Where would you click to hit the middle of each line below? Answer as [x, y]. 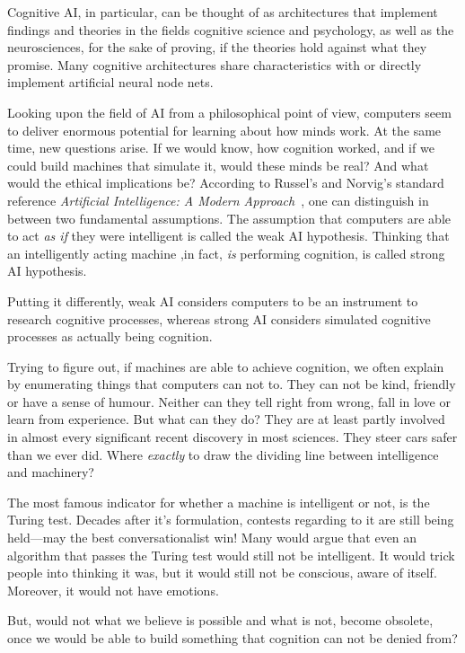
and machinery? [51, 472]
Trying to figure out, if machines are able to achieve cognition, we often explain [226, 366]
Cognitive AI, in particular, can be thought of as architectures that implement [223, 12]
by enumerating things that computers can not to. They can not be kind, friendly [232, 384]
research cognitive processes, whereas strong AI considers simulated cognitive [219, 318]
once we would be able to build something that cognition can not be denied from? [232, 638]
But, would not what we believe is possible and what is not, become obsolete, [220, 620]
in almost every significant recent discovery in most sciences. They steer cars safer [232, 437]
